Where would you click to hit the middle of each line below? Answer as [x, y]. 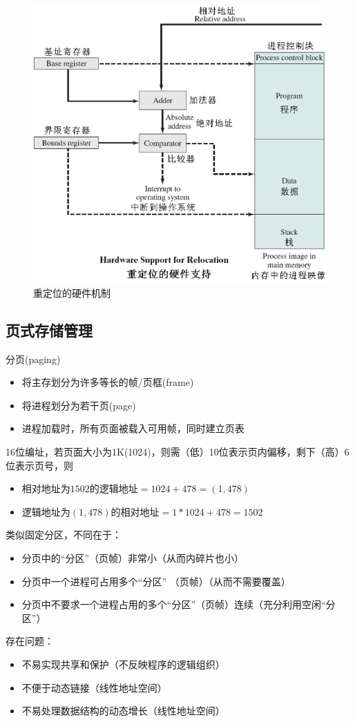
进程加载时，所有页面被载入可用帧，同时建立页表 [133, 428]
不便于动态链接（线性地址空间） [94, 687]
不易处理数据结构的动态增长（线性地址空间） [123, 711]
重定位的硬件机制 [72, 292]
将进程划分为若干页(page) [79, 405]
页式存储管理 [49, 330]
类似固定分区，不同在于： [64, 535]
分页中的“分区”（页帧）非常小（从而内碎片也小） [133, 557]
